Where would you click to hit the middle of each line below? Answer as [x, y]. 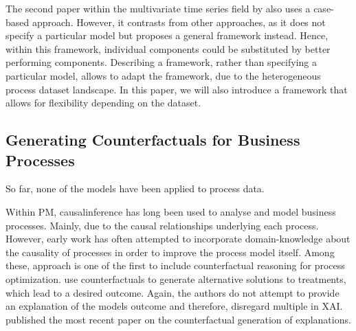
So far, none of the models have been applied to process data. [135, 189]
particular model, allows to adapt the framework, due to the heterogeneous [163, 75]
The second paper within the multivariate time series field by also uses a [158, 8]
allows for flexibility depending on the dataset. [103, 103]
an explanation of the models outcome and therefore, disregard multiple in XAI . [174, 306]
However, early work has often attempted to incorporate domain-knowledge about [178, 239]
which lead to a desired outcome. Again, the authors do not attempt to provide [173, 292]
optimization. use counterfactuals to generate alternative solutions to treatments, [176, 278]
